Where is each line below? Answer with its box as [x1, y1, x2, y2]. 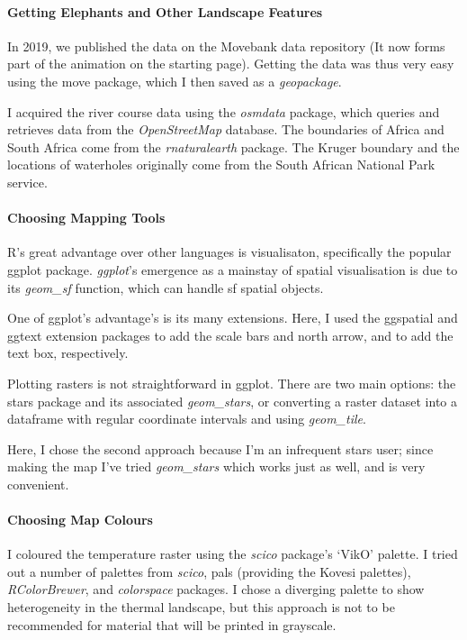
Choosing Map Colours [7, 510, 153, 529]
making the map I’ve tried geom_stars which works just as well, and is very [7, 457, 426, 476]
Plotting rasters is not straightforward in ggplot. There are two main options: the [7, 373, 456, 392]
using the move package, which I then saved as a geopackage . [7, 71, 342, 90]
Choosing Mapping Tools [7, 208, 166, 227]
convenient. [7, 474, 69, 493]
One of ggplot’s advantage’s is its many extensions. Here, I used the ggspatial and [7, 308, 458, 327]
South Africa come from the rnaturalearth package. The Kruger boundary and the [7, 137, 460, 156]
